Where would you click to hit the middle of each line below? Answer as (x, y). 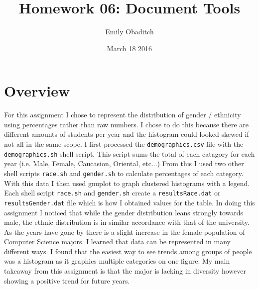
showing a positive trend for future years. (67, 280)
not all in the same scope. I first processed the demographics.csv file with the (124, 144)
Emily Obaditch (129, 32)
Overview (37, 91)
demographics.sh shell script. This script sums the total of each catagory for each (129, 153)
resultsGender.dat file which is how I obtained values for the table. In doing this (129, 202)
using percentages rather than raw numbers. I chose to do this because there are (127, 124)
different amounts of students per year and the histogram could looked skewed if (127, 134)
